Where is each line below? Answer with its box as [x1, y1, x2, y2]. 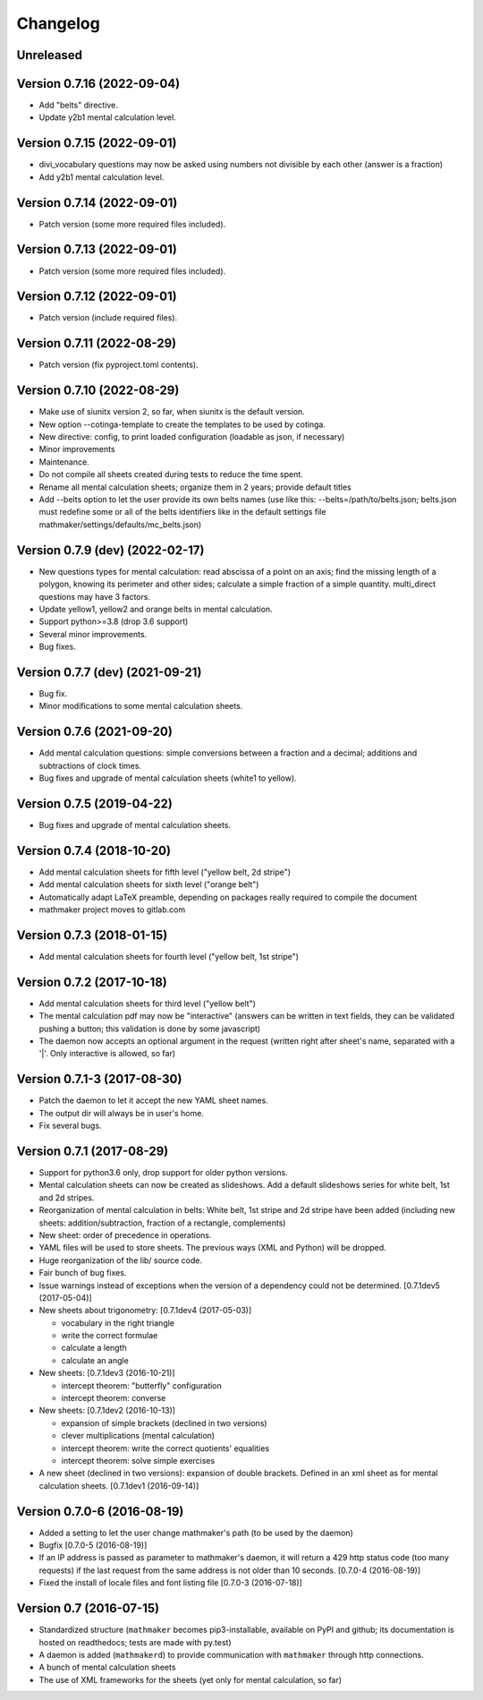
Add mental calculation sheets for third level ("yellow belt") [38, 998, 257, 1009]
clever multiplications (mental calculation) [61, 1431, 215, 1441]
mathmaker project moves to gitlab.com [38, 904, 186, 915]
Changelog [16, 13, 100, 33]
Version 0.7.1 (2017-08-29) [16, 1143, 169, 1158]
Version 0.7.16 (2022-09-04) [16, 76, 181, 91]
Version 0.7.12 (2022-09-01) [16, 289, 178, 304]
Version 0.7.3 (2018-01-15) [16, 927, 168, 943]
